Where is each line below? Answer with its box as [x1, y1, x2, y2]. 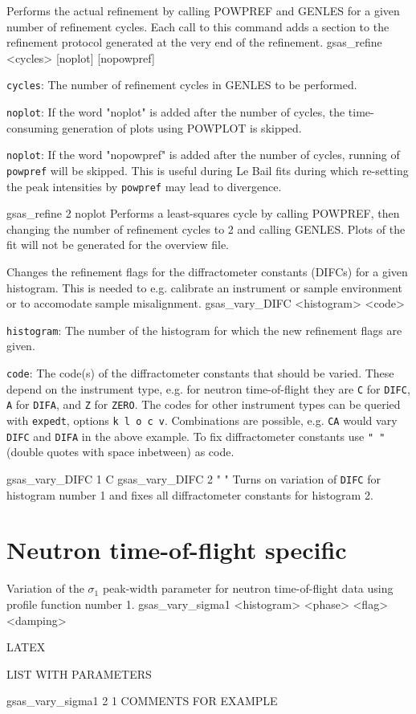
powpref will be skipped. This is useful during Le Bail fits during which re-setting [6, 161, 409, 178]
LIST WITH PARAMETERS [6, 665, 152, 682]
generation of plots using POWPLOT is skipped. [62, 119, 302, 136]
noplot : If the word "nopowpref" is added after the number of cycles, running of [6, 146, 400, 163]
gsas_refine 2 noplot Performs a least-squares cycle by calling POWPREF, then [6, 205, 400, 222]
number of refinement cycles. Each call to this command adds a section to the [6, 18, 389, 35]
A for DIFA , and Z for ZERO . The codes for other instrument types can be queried [6, 396, 401, 413]
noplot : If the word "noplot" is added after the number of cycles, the [6, 104, 345, 120]
